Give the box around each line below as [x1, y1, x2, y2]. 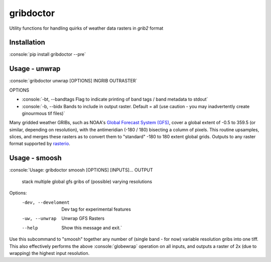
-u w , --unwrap [22, 216, 57, 221]
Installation [9, 38, 45, 47]
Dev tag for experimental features [61, 206, 131, 212]
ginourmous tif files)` [22, 110, 65, 116]
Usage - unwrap [9, 64, 61, 73]
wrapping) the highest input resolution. [9, 250, 90, 256]
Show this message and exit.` [61, 224, 122, 231]
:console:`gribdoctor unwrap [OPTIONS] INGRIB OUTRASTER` [9, 78, 138, 84]
